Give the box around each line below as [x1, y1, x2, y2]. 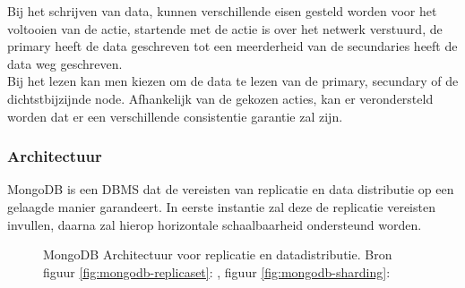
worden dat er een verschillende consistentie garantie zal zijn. [7, 106, 343, 125]
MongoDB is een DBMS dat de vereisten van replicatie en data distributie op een [7, 180, 454, 199]
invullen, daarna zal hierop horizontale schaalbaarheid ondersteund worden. [7, 215, 422, 233]
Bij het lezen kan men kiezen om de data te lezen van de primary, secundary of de [7, 72, 459, 90]
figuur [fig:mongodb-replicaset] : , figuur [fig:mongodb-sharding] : [43, 262, 391, 281]
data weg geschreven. [7, 54, 123, 72]
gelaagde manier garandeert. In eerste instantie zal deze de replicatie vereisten [7, 197, 435, 216]
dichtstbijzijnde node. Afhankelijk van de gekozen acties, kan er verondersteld [7, 89, 434, 107]
